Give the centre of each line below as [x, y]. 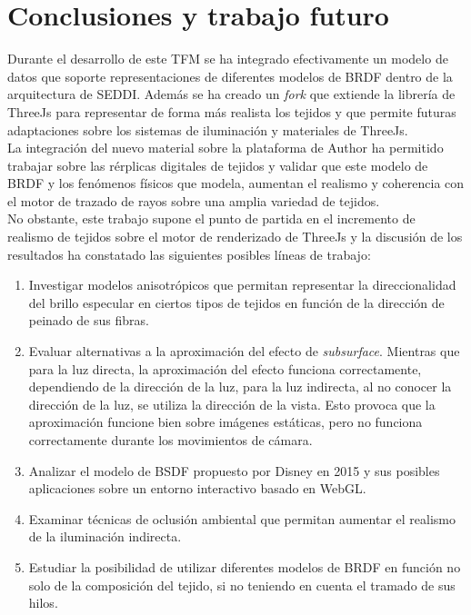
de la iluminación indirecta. [105, 536]
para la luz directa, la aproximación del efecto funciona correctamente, [225, 368]
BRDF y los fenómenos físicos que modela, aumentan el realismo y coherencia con [236, 183]
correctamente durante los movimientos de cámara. [170, 440]
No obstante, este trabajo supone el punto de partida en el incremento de [211, 218]
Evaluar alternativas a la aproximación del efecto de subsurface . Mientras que [244, 351]
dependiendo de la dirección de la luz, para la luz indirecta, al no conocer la [240, 387]
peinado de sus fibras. [89, 320]
